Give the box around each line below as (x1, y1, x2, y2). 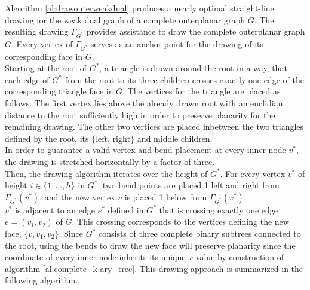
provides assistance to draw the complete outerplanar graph (86, 25, 305, 38)
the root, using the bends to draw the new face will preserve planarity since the (5, 239, 296, 251)
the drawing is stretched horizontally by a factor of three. (5, 155, 215, 168)
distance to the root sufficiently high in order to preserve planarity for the (5, 108, 275, 121)
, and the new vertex (39, 190, 115, 203)
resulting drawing (5, 25, 69, 38)
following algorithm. (5, 274, 78, 286)
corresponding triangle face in (5, 85, 113, 97)
